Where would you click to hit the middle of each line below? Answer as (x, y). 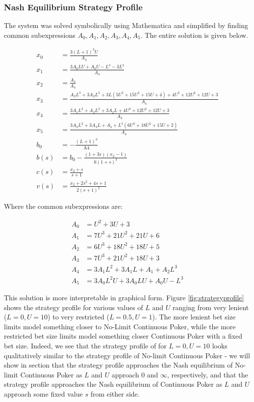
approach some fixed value (43, 393)
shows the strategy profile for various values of (74, 307)
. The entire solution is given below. (194, 35)
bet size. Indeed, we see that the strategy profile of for (85, 345)
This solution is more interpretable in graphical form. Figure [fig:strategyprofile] (124, 297)
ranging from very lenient (211, 307)
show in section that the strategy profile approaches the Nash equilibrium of (118, 365)
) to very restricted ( (78, 317)
